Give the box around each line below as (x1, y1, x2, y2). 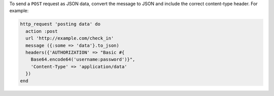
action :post (25, 28, 58, 34)
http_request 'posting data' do (20, 21, 101, 27)
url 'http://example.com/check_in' (25, 35, 114, 41)
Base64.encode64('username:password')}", (30, 57, 135, 63)
